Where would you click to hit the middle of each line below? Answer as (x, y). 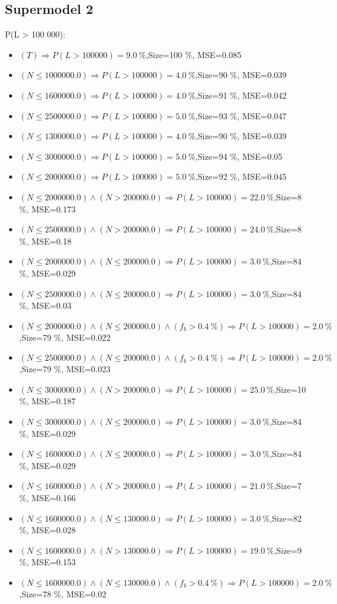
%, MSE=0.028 (47, 530)
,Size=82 (286, 518)
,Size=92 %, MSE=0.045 (241, 176)
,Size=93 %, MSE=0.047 (241, 115)
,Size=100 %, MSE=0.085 (194, 54)
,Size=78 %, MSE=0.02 (63, 594)
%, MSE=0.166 (47, 498)
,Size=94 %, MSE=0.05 (239, 156)
